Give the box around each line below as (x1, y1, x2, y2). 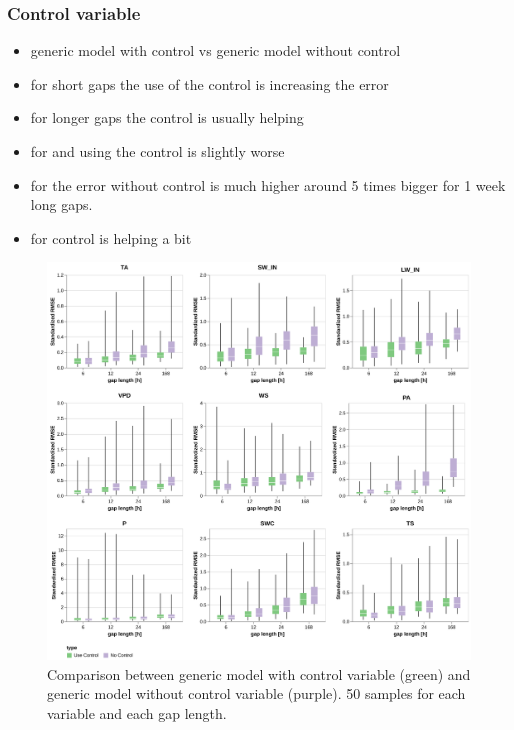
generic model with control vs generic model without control (30, 40, 401, 61)
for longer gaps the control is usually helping (30, 107, 304, 128)
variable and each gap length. (47, 703, 227, 724)
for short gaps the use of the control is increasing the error (30, 73, 389, 94)
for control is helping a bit (30, 227, 192, 248)
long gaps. (30, 194, 93, 215)
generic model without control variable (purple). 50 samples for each (47, 683, 466, 704)
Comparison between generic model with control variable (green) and (47, 663, 471, 684)
